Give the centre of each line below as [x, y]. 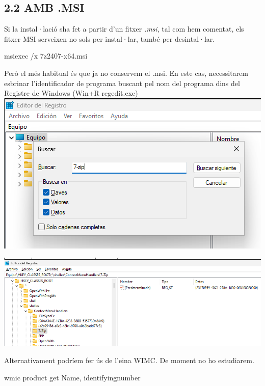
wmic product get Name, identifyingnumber [72, 377]
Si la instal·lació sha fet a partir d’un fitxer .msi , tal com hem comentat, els [124, 29]
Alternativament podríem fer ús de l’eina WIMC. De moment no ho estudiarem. [129, 360]
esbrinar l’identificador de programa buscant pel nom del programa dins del [122, 83]
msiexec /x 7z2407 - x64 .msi [46, 56]
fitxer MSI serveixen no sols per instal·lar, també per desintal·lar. [110, 38]
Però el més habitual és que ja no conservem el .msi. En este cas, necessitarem [126, 73]
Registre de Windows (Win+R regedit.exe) [71, 93]
